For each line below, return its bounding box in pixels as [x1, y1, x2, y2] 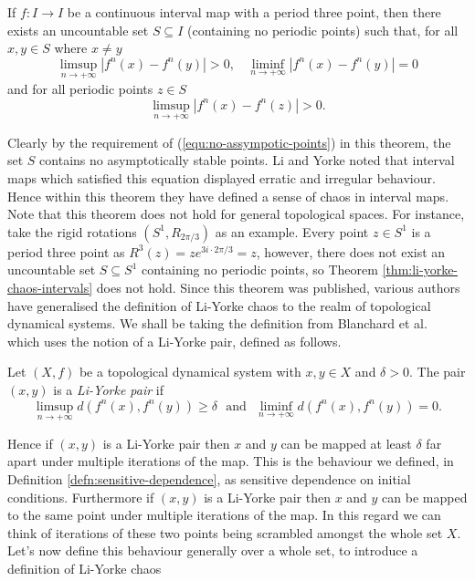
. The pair [408, 362, 466, 381]
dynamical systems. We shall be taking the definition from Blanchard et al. [7, 314, 427, 333]
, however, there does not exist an [256, 242, 446, 261]
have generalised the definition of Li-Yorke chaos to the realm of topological [7, 296, 431, 315]
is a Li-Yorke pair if [53, 379, 164, 399]
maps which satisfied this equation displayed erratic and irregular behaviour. [7, 169, 436, 187]
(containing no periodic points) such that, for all [186, 20, 459, 39]
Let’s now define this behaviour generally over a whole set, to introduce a [7, 541, 418, 560]
